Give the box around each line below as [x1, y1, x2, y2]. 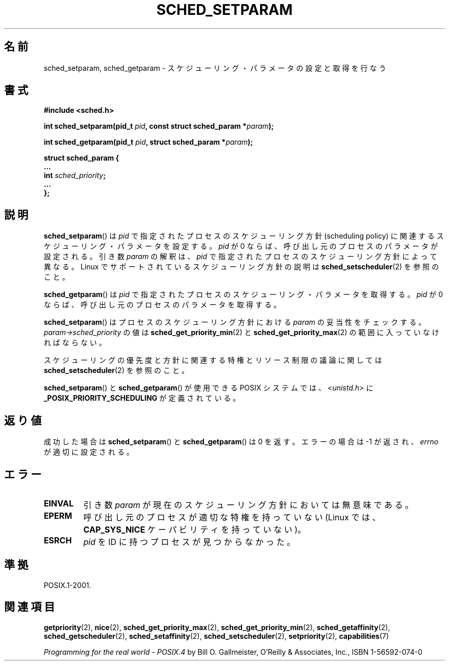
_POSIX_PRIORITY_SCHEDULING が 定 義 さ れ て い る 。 [44, 394, 240, 403]
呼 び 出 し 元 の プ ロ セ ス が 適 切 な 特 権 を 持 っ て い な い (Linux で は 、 [83, 512, 381, 522]
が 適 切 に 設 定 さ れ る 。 [44, 447, 134, 457]
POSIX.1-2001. [44, 580, 91, 590]
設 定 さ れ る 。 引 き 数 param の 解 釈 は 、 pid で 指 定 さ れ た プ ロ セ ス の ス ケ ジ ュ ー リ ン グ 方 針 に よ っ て [44, 252, 437, 261]
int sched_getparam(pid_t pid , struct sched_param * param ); [44, 138, 253, 147]
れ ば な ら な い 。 [44, 338, 107, 347]
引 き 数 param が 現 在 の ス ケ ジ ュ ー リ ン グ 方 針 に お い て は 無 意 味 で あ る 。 [83, 499, 414, 510]
